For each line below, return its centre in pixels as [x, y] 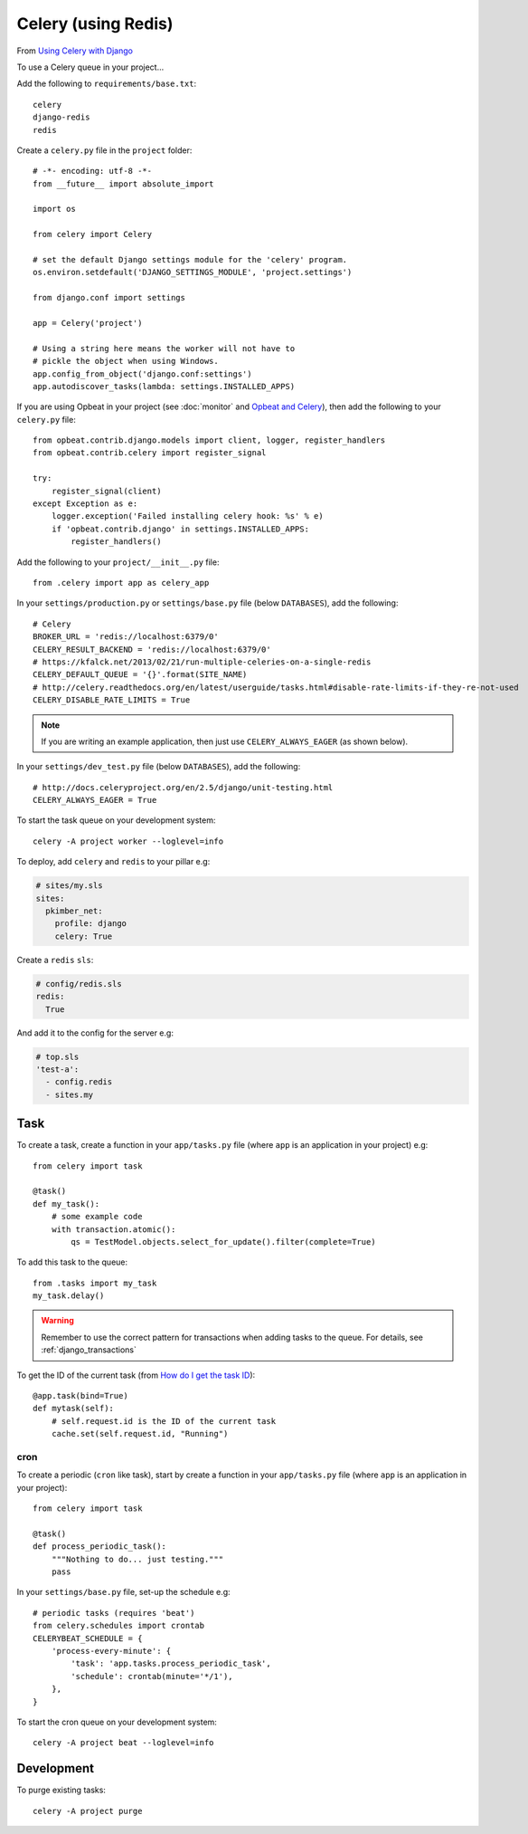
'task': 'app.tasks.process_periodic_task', [171, 1664]
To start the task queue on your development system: [116, 820]
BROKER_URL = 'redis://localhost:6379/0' [126, 637]
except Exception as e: [85, 504]
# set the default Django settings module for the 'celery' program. [190, 260]
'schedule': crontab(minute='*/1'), [152, 1676]
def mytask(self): [74, 1409]
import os [54, 209]
